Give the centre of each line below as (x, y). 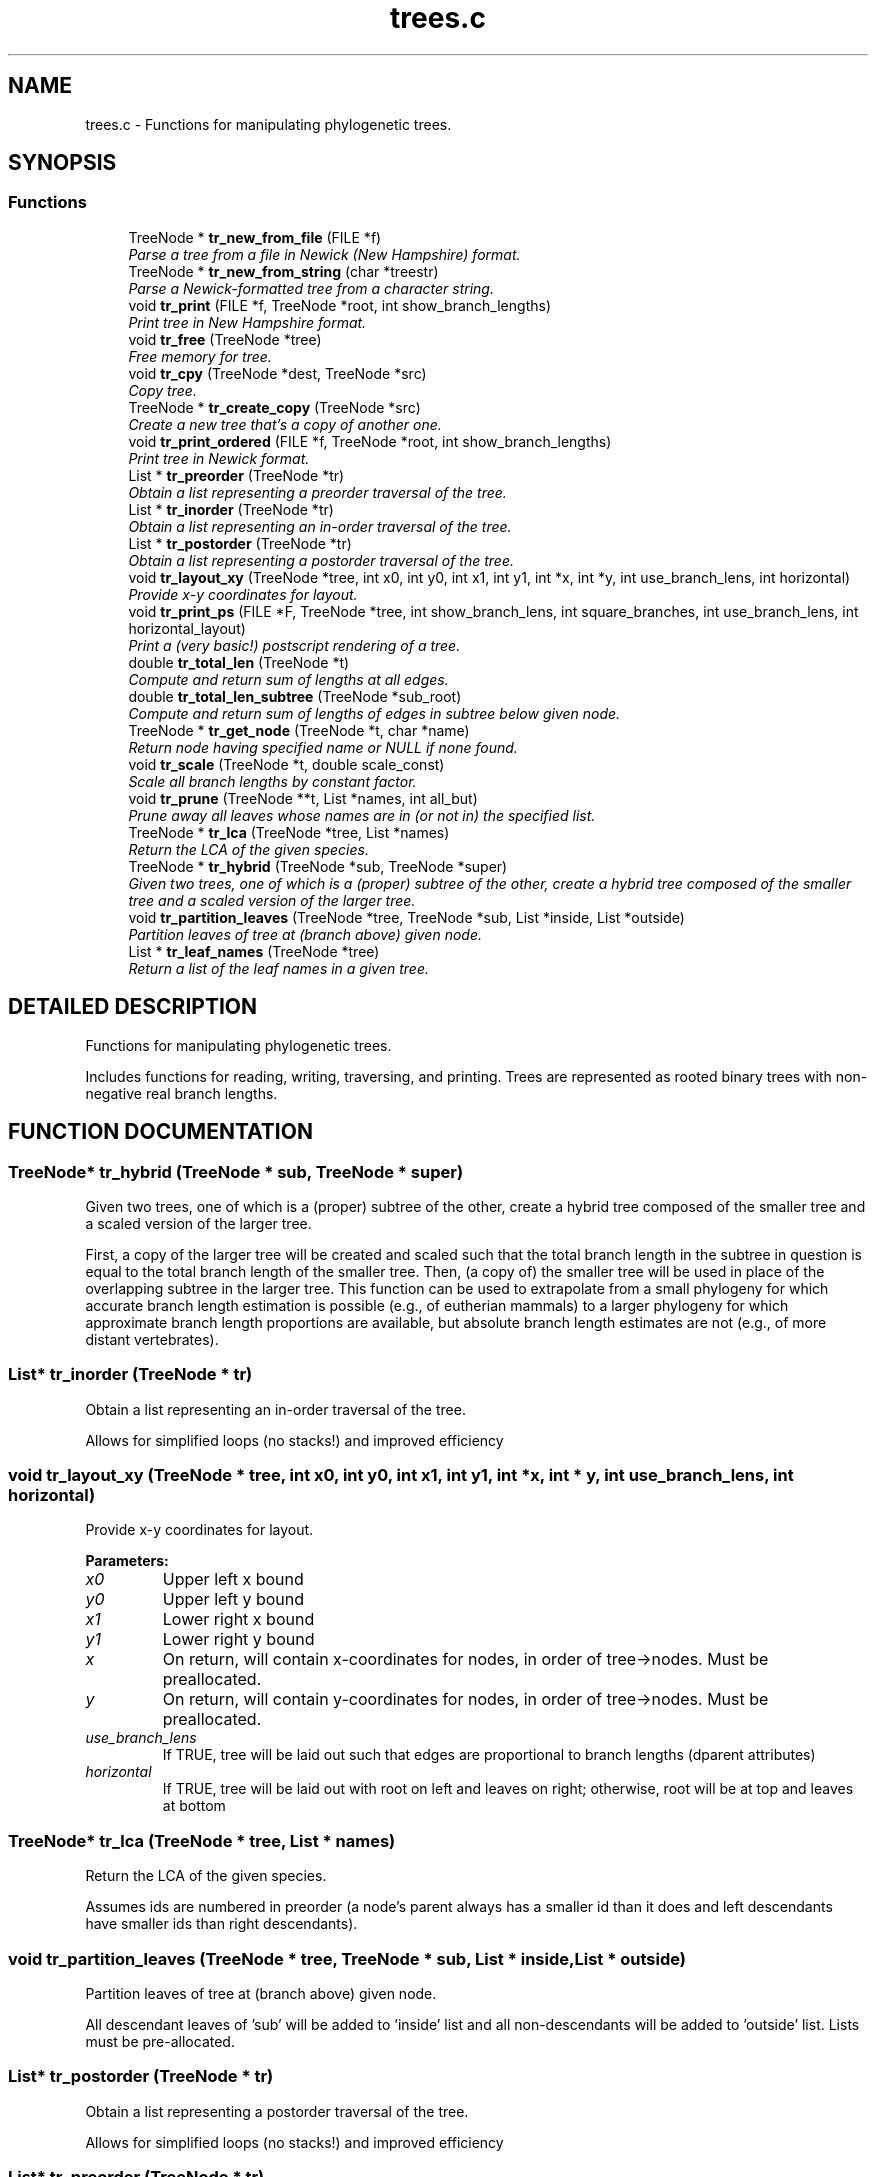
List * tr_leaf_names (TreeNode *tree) (254, 951)
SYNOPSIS (62, 163)
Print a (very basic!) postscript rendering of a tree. (294, 645)
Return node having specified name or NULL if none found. (323, 747)
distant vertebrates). (152, 1339)
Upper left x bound (233, 1579)
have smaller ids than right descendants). (221, 1924)
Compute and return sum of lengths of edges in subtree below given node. (374, 713)
